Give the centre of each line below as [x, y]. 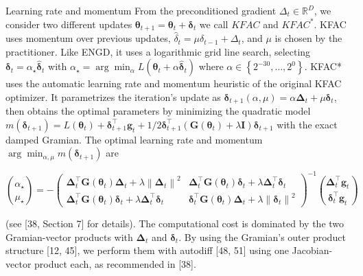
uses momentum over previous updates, [88, 38]
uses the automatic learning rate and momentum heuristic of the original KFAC [174, 83]
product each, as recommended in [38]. [115, 263]
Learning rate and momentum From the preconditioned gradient [141, 10]
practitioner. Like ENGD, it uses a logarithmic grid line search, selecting [158, 51]
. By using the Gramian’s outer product [262, 237]
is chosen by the [308, 38]
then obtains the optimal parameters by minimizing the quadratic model [158, 111]
